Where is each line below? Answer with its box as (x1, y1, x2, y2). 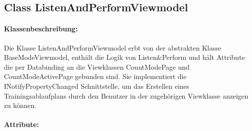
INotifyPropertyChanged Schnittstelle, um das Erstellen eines (4, 80, 190, 91)
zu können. (4, 100, 37, 110)
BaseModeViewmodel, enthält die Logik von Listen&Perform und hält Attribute (4, 52, 245, 62)
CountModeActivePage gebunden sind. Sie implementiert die (4, 71, 187, 81)
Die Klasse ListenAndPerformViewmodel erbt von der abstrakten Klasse (4, 42, 222, 52)
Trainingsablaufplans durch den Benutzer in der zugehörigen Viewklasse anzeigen (4, 90, 249, 101)
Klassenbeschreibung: (4, 24, 78, 34)
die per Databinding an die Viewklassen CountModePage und (4, 61, 190, 72)
